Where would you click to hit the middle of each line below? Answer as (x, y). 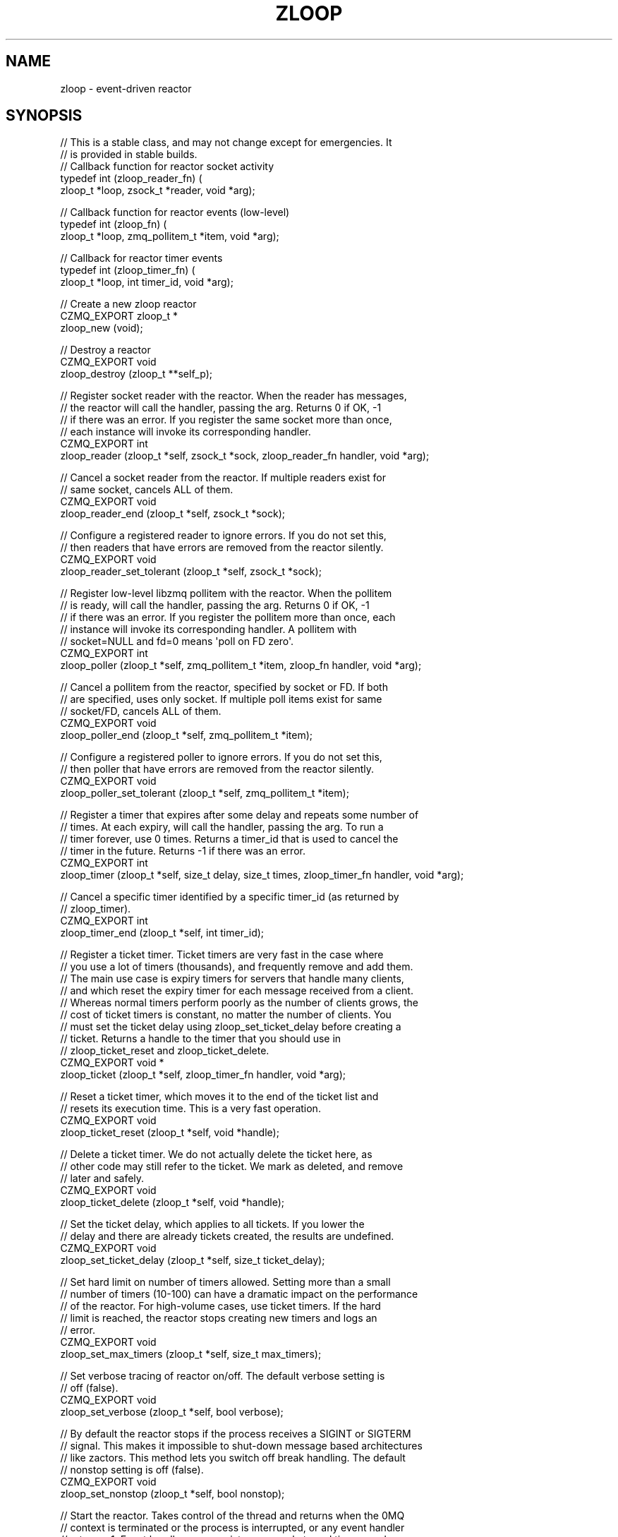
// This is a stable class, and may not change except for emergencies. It (226, 143)
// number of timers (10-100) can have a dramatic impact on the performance (239, 1294)
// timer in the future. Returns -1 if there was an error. (183, 851)
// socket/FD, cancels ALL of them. (141, 711)
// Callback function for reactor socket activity (167, 167)
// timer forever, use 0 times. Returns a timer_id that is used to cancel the (229, 839)
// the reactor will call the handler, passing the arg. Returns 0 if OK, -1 (221, 408)
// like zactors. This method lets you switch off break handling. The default (233, 1458)
